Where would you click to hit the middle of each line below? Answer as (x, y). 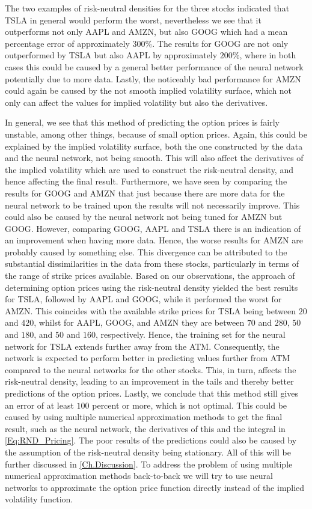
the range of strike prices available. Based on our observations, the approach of (150, 276)
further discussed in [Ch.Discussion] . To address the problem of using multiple (149, 464)
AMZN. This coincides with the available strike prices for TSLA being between (150, 310)
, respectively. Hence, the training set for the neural (190, 334)
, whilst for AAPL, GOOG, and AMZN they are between (139, 322)
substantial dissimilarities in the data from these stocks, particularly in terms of (152, 264)
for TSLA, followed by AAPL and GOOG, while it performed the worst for (143, 299)
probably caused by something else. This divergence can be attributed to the (146, 251)
